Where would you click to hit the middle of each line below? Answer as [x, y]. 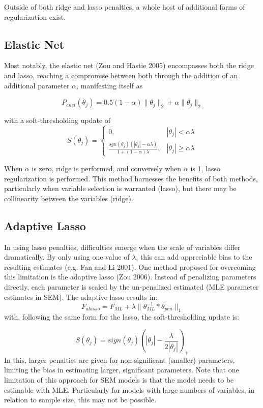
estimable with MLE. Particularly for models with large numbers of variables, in [129, 389]
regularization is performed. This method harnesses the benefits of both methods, [131, 178]
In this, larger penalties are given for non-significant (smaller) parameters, [120, 359]
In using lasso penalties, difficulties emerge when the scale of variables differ [122, 247]
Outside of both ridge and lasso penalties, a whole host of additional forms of [125, 7]
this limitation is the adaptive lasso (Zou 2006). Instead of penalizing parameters [130, 277]
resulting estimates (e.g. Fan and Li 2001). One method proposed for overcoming [130, 266]
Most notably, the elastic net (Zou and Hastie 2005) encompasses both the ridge [129, 65]
